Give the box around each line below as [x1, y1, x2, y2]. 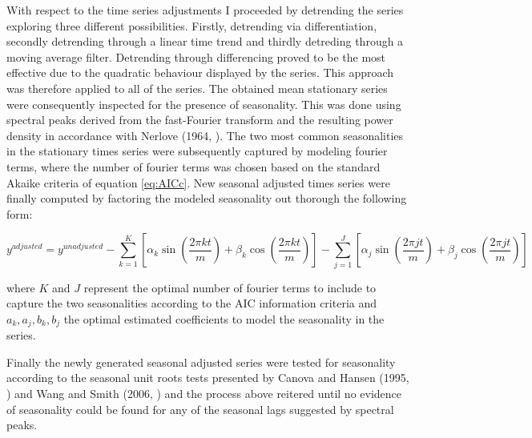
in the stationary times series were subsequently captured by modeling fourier [6, 143, 388, 159]
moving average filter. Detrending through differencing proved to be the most [6, 48, 386, 65]
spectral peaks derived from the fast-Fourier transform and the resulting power [6, 111, 393, 128]
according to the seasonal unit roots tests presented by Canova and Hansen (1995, [6, 369, 409, 386]
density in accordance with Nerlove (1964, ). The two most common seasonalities [6, 127, 404, 143]
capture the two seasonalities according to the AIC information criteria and [6, 295, 377, 311]
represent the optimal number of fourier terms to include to [83, 279, 377, 295]
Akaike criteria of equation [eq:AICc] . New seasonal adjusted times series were [6, 174, 390, 191]
